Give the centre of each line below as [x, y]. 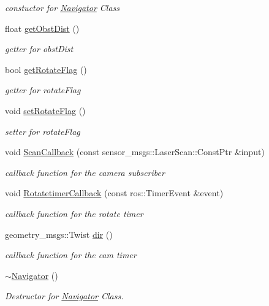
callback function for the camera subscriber [85, 172]
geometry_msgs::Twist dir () [59, 234]
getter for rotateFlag [43, 90]
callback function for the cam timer [71, 255]
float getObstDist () [42, 28]
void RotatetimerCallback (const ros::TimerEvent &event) [114, 193]
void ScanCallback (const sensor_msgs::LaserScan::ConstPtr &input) [135, 152]
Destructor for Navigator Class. [64, 296]
